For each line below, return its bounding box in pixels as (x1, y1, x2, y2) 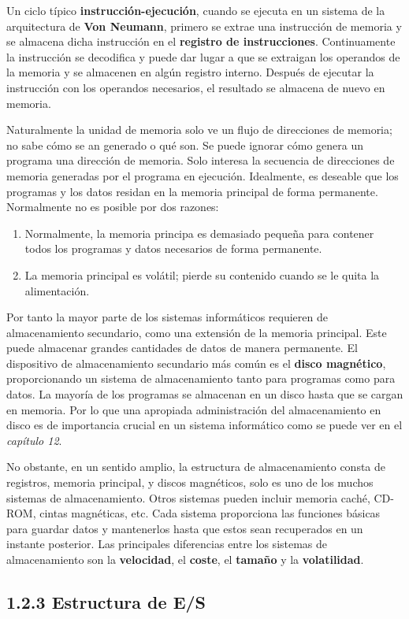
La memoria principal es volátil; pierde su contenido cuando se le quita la (24, 266, 380, 283)
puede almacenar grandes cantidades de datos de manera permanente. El (6, 339, 358, 356)
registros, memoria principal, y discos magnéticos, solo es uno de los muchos (6, 474, 374, 491)
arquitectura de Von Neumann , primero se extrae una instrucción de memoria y (6, 17, 402, 34)
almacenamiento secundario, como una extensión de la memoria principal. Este (6, 324, 387, 340)
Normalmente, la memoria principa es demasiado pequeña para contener (24, 224, 374, 241)
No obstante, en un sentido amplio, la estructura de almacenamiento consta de (6, 458, 386, 475)
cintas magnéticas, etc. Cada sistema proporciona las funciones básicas (39, 505, 381, 521)
